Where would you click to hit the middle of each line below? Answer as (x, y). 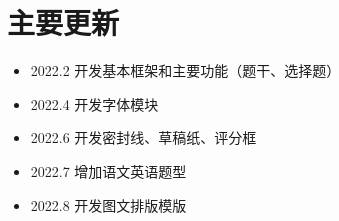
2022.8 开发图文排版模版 (108, 204)
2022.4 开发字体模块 (94, 103)
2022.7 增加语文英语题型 (108, 170)
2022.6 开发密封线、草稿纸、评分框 (143, 137)
